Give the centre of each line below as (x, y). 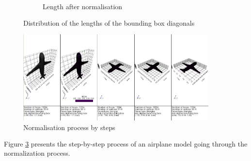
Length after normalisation (83, 6)
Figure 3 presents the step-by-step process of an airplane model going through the (126, 143)
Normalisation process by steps (69, 127)
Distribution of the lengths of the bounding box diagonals (109, 22)
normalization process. (37, 153)
